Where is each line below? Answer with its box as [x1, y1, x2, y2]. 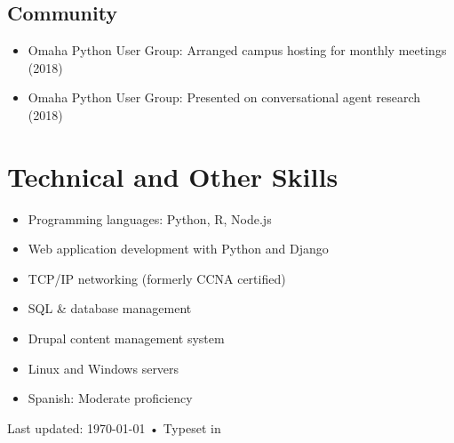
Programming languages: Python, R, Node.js [28, 209, 272, 228]
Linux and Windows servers [28, 358, 179, 377]
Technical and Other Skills [7, 157, 339, 194]
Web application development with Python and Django [28, 239, 329, 258]
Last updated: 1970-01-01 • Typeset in [7, 418, 221, 437]
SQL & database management [28, 299, 192, 318]
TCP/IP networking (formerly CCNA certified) [28, 269, 286, 287]
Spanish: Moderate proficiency [28, 389, 193, 407]
